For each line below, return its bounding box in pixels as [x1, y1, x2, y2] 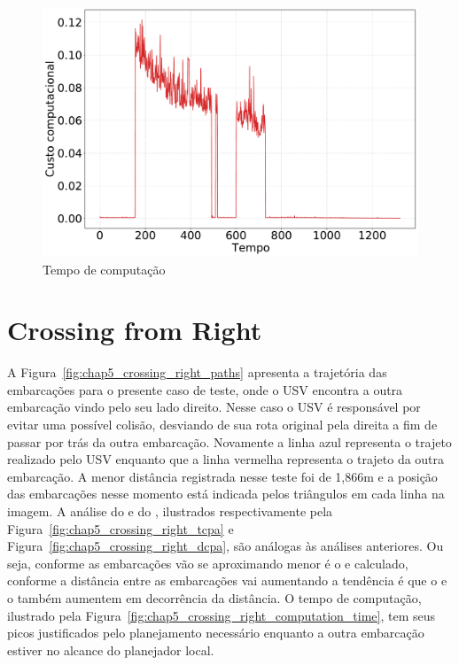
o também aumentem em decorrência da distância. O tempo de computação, [7, 589, 422, 607]
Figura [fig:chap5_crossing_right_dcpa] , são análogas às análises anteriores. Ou [7, 537, 444, 555]
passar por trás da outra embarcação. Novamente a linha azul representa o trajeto [7, 432, 452, 451]
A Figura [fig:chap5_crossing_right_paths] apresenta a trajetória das [7, 363, 387, 382]
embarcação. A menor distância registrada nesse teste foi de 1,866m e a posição [7, 467, 438, 485]
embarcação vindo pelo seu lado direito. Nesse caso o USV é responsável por [7, 398, 421, 416]
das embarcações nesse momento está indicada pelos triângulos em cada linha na [7, 484, 445, 503]
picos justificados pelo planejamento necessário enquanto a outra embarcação [7, 623, 424, 642]
